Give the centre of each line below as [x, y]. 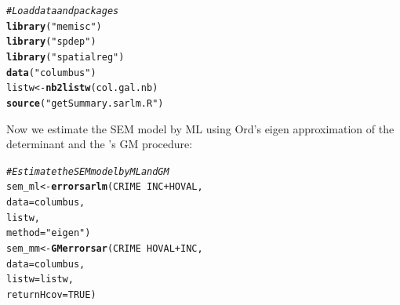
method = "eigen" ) [49, 233]
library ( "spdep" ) [51, 42]
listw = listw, [40, 280]
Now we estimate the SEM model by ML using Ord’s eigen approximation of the [200, 128]
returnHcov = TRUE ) [51, 295]
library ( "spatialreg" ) [65, 57]
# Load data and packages [63, 11]
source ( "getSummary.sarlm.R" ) [85, 103]
